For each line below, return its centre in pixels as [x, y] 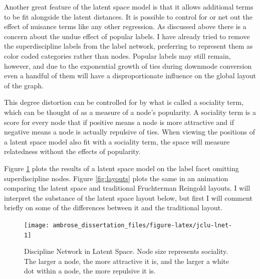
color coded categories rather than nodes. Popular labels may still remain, [117, 55]
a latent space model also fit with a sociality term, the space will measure [117, 141]
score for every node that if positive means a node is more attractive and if [119, 122]
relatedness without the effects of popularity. [72, 151]
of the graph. [24, 85]
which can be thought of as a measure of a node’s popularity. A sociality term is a [130, 112]
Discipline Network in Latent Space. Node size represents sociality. [126, 251]
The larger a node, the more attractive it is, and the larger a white [127, 261]
